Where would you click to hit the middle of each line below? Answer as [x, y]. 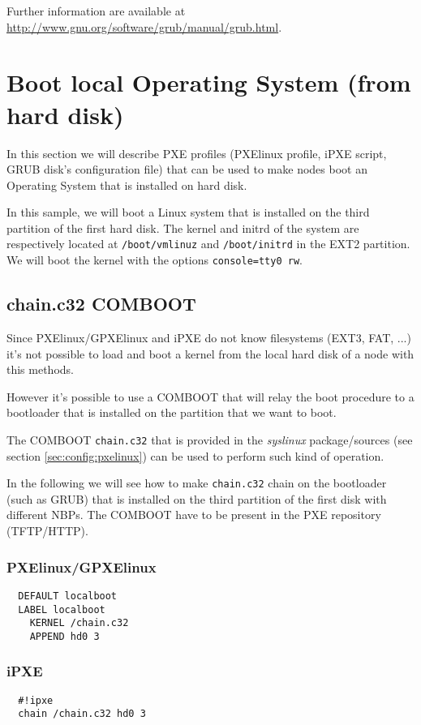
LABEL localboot [62, 609]
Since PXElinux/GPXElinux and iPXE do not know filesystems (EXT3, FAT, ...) [209, 337]
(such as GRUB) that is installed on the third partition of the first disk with [197, 498]
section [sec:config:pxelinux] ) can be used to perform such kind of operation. [195, 455]
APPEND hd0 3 [64, 636]
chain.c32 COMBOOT [101, 304]
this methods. [40, 369]
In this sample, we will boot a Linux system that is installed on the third [188, 212]
